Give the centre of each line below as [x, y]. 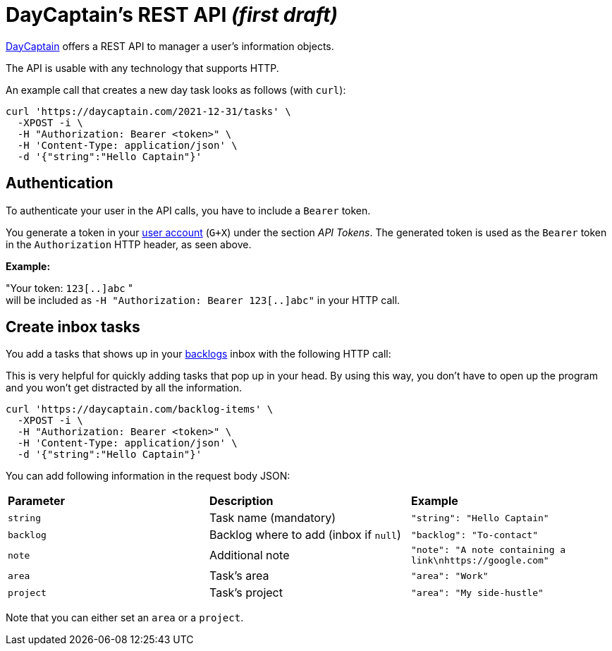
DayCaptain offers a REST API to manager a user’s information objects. [170, 46]
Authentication [60, 183]
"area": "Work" [449, 576]
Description [241, 501]
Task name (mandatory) [272, 518]
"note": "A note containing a [488, 550]
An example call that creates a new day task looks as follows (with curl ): [176, 90]
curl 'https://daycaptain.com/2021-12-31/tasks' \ [148, 111]
